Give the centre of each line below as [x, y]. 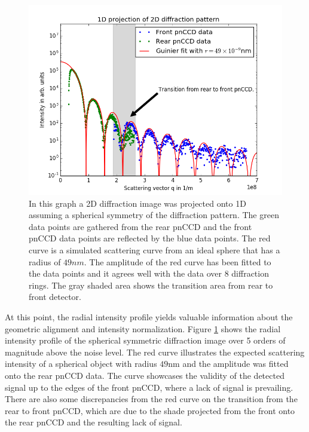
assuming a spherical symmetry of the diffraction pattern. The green [154, 215]
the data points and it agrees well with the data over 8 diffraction [149, 273]
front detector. [55, 297]
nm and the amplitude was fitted [228, 364]
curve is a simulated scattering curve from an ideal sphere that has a [154, 249]
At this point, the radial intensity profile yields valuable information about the [149, 316]
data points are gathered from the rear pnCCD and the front [140, 226]
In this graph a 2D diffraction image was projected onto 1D [137, 203]
